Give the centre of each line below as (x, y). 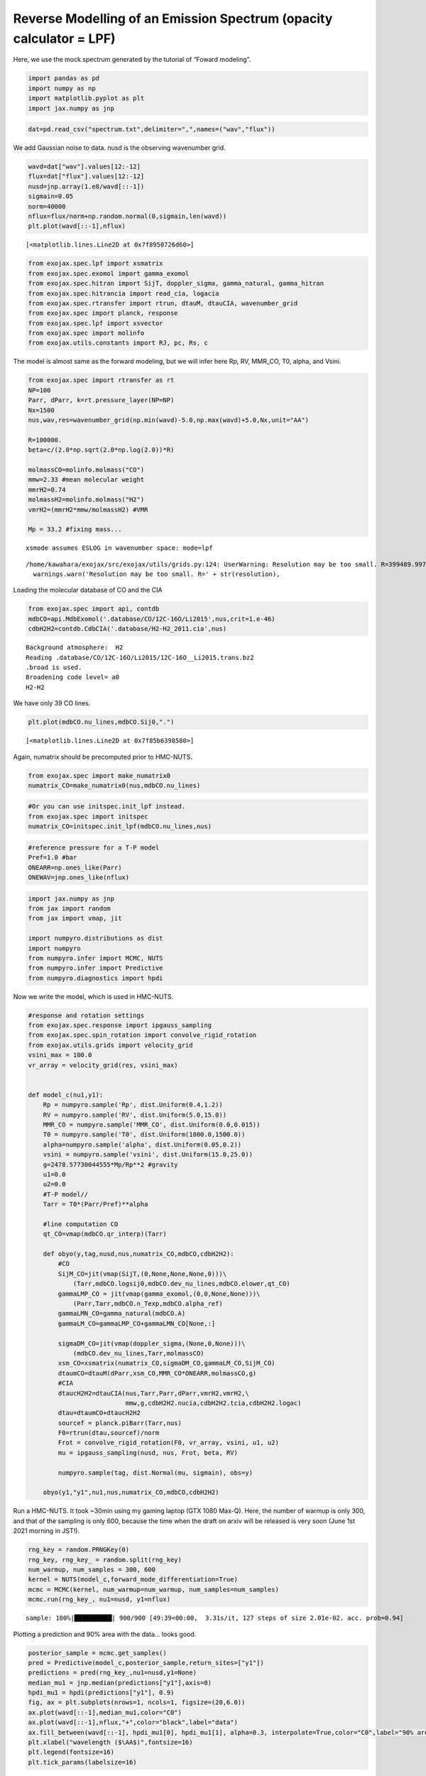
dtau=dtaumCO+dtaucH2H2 (99, 1413)
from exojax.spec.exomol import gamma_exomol (109, 273)
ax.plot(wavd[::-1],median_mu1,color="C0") (105, 1712)
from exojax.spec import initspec (88, 816)
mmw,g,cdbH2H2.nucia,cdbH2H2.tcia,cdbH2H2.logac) (213, 1403)
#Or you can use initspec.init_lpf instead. (107, 807)
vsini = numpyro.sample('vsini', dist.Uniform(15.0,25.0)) (148, 1155)
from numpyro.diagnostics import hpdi (95, 978)
